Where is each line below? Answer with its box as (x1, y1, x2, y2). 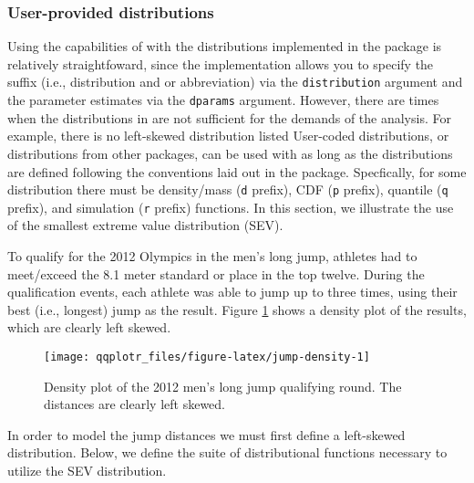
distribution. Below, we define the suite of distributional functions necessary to (7, 443, 448, 462)
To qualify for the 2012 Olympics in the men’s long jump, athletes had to (7, 247, 417, 265)
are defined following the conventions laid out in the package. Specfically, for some (7, 162, 467, 181)
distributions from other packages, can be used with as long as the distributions (7, 143, 453, 163)
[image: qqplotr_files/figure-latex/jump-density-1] (44, 350, 370, 363)
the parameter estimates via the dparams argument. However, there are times (7, 90, 439, 110)
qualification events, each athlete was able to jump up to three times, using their (7, 282, 458, 301)
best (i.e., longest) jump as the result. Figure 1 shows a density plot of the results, (7, 299, 467, 319)
